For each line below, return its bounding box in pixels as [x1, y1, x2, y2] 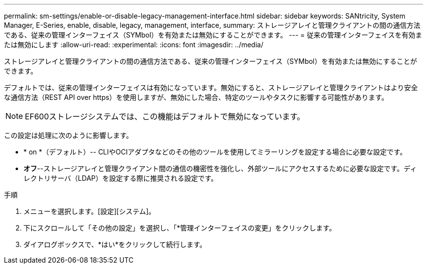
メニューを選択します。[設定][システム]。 [23, 207, 155, 215]
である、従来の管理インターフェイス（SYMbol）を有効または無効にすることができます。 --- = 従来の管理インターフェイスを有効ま [4, 31, 422, 39]
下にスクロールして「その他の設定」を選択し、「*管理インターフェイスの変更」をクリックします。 [23, 224, 336, 232]
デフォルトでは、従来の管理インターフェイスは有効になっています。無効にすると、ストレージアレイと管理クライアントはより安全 [4, 83, 418, 92]
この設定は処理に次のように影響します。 [4, 131, 133, 139]
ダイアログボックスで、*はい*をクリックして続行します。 [23, 240, 207, 249]
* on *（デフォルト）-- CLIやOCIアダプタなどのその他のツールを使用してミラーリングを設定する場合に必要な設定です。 [23, 148, 407, 156]
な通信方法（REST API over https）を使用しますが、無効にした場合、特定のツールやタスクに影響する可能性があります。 [4, 93, 388, 101]
